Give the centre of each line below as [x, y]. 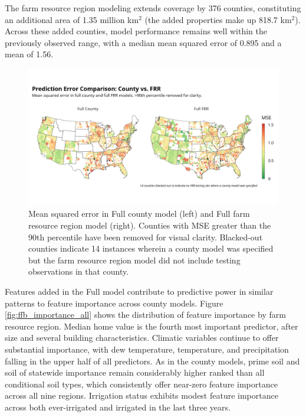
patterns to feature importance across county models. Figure [114, 303]
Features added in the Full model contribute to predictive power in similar [139, 291]
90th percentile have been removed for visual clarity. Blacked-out [146, 237]
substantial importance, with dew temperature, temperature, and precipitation [147, 349]
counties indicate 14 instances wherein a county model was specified [151, 248]
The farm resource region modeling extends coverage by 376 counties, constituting [153, 8]
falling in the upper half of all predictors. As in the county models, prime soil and [152, 361]
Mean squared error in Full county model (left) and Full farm [139, 214]
